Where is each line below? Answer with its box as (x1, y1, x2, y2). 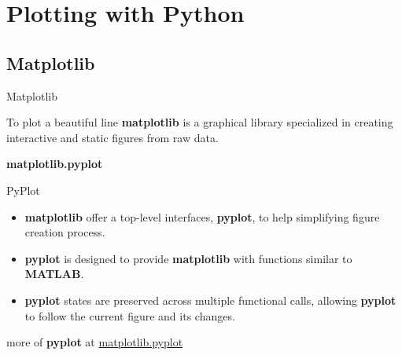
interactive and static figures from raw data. (6, 129, 219, 145)
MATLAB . (24, 265, 84, 282)
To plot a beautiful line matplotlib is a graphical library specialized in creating (6, 114, 393, 130)
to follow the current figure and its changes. (24, 307, 235, 324)
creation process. (24, 224, 105, 240)
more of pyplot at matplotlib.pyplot (6, 334, 183, 350)
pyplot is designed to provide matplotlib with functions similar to (24, 250, 352, 266)
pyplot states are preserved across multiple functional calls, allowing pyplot (24, 291, 396, 308)
